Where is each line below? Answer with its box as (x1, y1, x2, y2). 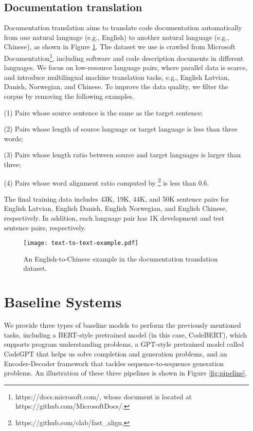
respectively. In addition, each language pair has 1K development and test (4, 213, 224, 223)
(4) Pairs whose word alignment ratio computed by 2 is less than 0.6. (4, 176, 209, 187)
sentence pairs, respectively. (4, 222, 86, 232)
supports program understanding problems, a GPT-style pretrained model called (4, 339, 244, 349)
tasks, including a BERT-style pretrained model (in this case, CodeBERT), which (4, 329, 247, 339)
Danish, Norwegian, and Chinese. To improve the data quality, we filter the (4, 81, 228, 92)
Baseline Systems (4, 292, 122, 312)
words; (4, 133, 23, 143)
